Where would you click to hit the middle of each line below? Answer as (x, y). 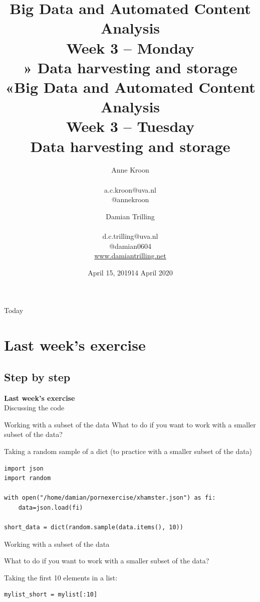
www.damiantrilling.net (130, 256)
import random (28, 478)
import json (24, 468)
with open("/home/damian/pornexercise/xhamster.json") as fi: (110, 498)
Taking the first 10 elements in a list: (61, 577)
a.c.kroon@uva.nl (130, 189)
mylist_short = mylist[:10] (51, 595)
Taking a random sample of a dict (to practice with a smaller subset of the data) (128, 451)
